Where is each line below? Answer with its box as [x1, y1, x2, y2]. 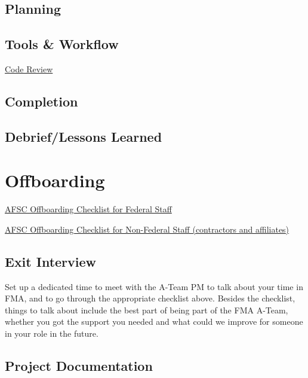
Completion [5, 92, 78, 110]
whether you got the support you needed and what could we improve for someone [5, 315, 303, 328]
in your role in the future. [5, 327, 98, 340]
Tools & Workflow [5, 35, 119, 53]
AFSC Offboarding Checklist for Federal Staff [5, 203, 172, 215]
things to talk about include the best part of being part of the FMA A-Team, [5, 303, 288, 316]
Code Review [5, 62, 53, 75]
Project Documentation [5, 356, 153, 375]
